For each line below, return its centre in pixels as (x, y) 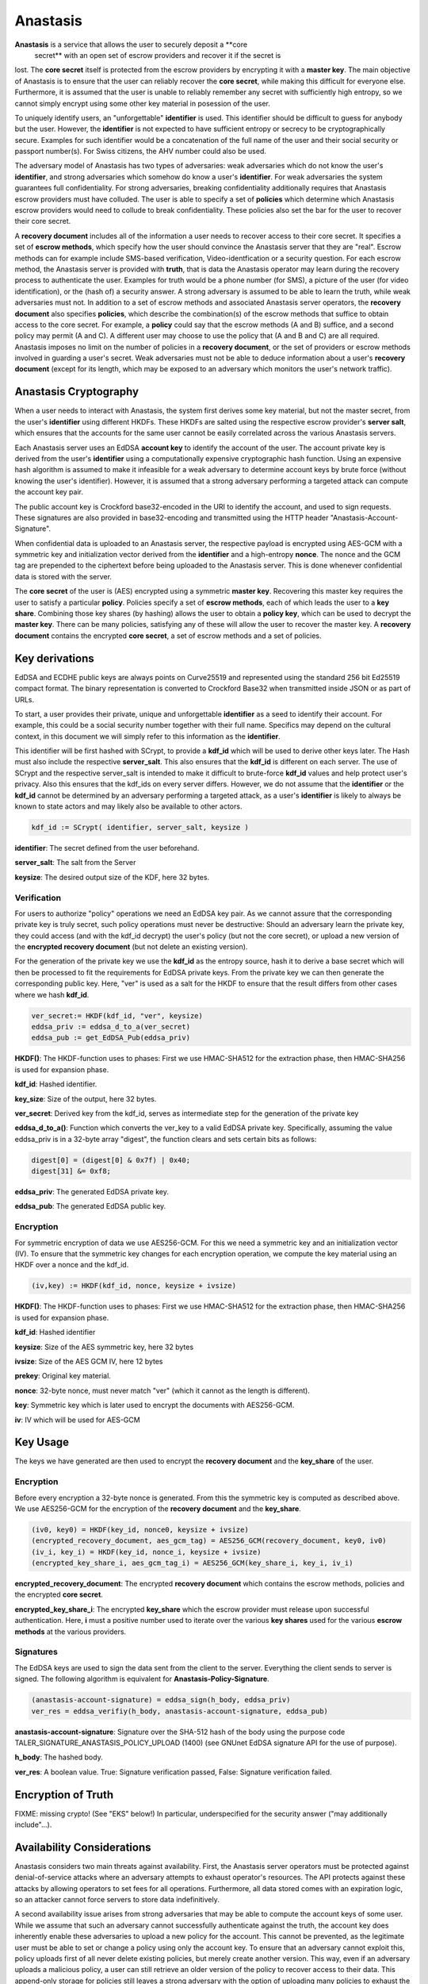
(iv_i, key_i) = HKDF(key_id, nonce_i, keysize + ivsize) (146, 1552)
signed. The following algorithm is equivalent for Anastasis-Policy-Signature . (142, 1679)
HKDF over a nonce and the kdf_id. (72, 1265)
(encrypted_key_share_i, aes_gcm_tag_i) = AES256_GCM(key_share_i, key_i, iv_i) (192, 1563)
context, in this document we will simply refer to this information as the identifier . (147, 736)
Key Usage (42, 1442)
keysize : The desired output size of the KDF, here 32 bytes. (112, 877)
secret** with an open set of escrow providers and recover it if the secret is (158, 55)
